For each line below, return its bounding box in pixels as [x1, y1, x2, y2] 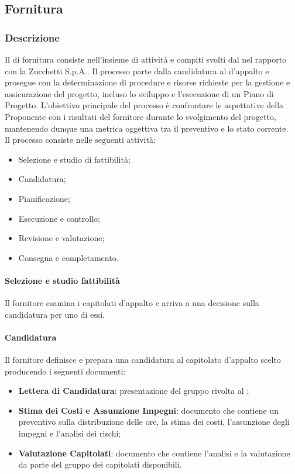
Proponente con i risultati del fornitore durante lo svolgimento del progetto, [5, 110, 276, 122]
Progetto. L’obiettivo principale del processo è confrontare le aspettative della [5, 99, 284, 111]
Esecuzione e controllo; [18, 212, 100, 224]
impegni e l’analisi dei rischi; [18, 427, 121, 439]
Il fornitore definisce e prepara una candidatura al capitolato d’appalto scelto [5, 353, 281, 366]
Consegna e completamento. [18, 251, 119, 263]
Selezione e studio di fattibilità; [18, 153, 131, 165]
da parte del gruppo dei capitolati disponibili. [18, 458, 182, 470]
